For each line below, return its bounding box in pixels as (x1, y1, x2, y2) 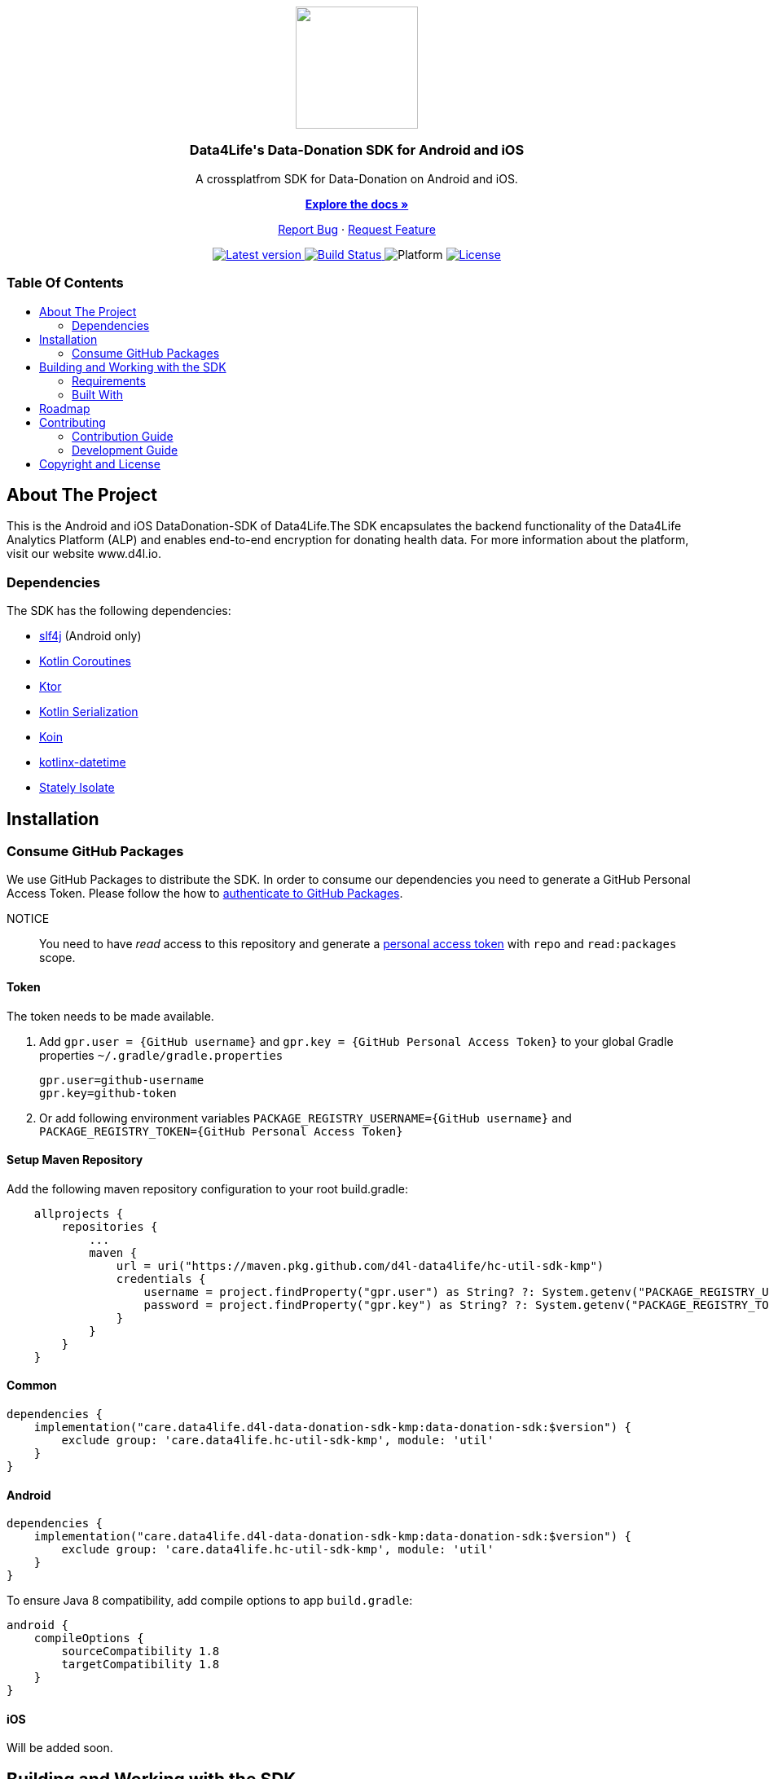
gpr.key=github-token (39, 1086, 177, 1100)
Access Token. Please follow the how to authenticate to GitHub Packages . (7, 886, 403, 901)
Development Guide (72, 442, 178, 457)
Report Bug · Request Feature (278, 222, 436, 236)
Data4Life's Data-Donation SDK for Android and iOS (189, 142, 525, 159)
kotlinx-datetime (39, 755, 126, 770)
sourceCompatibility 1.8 (61, 1645, 220, 1658)
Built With (72, 387, 123, 402)
